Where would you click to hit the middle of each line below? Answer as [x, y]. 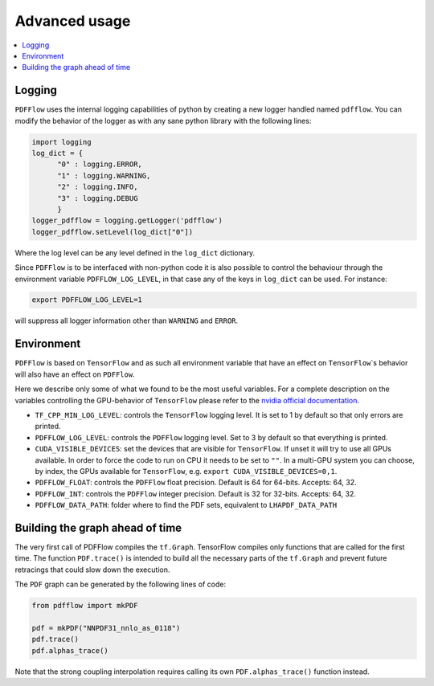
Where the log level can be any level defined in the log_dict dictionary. [135, 252]
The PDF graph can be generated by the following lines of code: [121, 584]
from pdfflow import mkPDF [85, 606]
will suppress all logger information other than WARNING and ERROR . [127, 321]
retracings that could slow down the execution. [92, 570]
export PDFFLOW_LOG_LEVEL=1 [87, 300]
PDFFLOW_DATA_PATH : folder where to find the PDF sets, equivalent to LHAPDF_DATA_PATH [186, 505]
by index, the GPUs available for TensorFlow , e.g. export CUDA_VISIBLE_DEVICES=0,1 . [186, 471]
